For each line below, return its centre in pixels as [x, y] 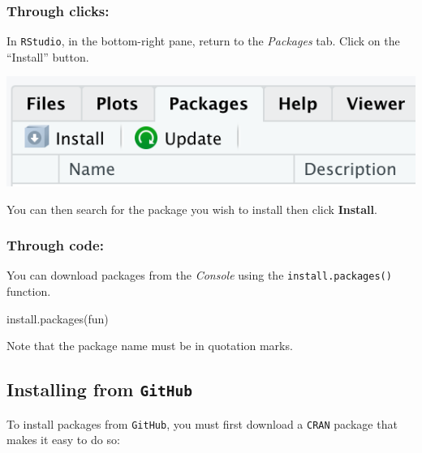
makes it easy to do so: [63, 440]
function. [29, 291]
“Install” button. [48, 56]
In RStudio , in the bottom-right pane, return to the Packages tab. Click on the [203, 41]
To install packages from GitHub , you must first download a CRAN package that [202, 423]
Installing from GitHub [99, 389]
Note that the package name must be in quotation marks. [150, 346]
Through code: [55, 245]
